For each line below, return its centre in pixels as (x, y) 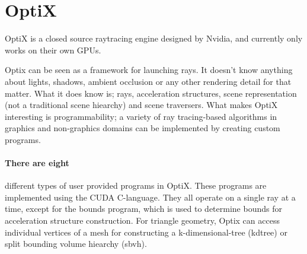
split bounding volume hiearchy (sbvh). (76, 244)
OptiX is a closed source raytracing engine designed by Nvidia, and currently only (154, 38)
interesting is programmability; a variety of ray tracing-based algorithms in (141, 116)
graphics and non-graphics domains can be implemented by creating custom (143, 128)
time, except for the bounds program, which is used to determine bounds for (143, 209)
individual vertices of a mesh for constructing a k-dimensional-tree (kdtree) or (146, 232)
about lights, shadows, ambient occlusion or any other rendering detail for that (148, 81)
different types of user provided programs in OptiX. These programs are (136, 185)
